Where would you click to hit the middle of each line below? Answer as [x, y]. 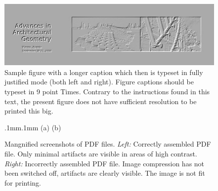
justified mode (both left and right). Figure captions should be [99, 82]
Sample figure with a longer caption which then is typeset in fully [104, 72]
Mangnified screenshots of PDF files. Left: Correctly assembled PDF [108, 144]
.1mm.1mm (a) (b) [33, 127]
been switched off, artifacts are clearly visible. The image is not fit [105, 173]
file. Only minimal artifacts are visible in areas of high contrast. [101, 153]
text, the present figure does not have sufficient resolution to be [101, 101]
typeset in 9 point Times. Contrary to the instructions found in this [107, 91]
